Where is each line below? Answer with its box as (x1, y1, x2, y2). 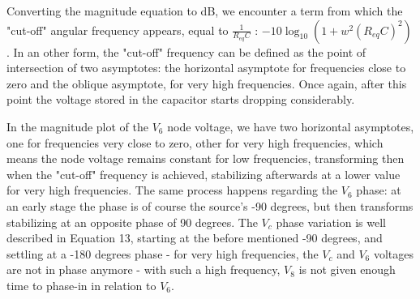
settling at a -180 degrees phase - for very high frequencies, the (6, 245, 319, 262)
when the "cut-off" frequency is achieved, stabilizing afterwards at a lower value (6, 165, 401, 182)
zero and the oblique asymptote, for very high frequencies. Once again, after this (6, 75, 407, 92)
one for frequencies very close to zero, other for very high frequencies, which (6, 134, 384, 151)
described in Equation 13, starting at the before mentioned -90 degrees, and (6, 229, 383, 246)
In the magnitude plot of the (6, 117, 149, 135)
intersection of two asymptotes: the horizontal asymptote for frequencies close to (6, 59, 406, 76)
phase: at (356, 182, 401, 199)
